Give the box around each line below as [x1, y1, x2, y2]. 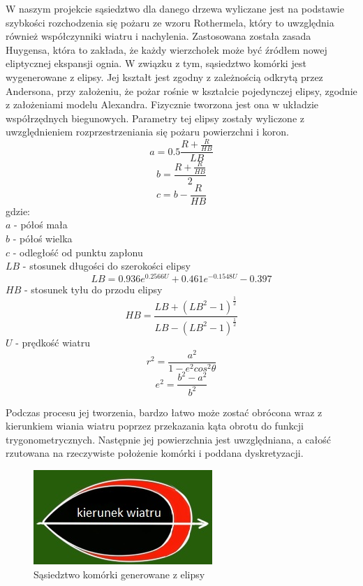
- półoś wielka [13, 230, 73, 245]
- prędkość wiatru [15, 335, 90, 349]
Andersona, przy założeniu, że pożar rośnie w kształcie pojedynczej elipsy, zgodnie [6, 83, 357, 98]
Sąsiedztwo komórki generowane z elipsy [34, 566, 205, 581]
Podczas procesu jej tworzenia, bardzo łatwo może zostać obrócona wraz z [6, 404, 323, 419]
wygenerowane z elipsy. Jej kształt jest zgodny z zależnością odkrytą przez [6, 69, 323, 84]
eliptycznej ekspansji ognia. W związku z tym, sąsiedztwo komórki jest [6, 56, 306, 71]
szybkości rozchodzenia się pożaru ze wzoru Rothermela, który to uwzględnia [6, 15, 334, 29]
